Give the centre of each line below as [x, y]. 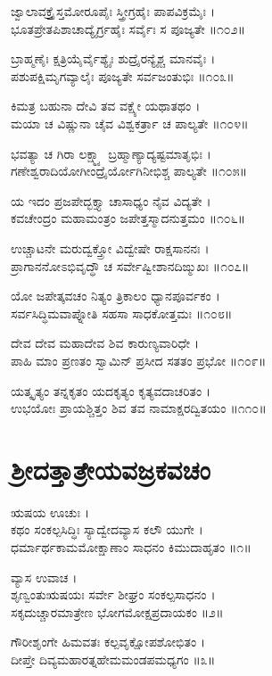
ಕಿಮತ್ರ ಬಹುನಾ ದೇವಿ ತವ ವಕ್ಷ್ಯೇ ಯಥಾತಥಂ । [106, 106]
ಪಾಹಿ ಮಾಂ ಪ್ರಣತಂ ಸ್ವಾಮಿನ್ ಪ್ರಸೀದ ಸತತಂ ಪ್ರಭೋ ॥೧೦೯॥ [139, 360]
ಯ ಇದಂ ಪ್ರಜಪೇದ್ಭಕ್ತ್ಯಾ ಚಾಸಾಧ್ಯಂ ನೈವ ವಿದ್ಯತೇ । [111, 200]
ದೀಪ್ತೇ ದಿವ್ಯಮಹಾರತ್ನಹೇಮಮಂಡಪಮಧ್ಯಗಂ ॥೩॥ [113, 659]
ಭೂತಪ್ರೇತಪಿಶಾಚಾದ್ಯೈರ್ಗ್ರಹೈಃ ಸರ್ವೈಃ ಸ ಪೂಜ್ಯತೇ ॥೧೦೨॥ [128, 28]
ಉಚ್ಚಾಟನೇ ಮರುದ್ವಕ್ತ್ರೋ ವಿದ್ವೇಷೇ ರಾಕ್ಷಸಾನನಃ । [110, 247]
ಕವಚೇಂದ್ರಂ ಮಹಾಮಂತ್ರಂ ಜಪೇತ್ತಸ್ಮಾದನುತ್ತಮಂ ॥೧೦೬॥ [128, 218]
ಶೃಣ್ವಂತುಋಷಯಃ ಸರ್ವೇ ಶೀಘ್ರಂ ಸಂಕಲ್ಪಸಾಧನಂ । [113, 594]
